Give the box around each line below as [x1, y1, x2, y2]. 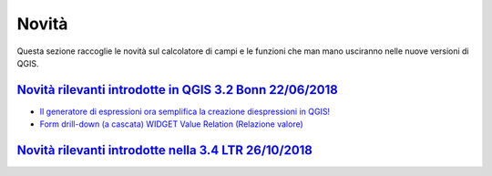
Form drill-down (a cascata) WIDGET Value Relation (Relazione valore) [39, 119, 304, 129]
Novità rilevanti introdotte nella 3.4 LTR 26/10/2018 [16, 142, 313, 159]
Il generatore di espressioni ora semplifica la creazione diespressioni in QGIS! [39, 106, 331, 117]
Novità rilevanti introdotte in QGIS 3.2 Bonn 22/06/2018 [16, 82, 339, 98]
